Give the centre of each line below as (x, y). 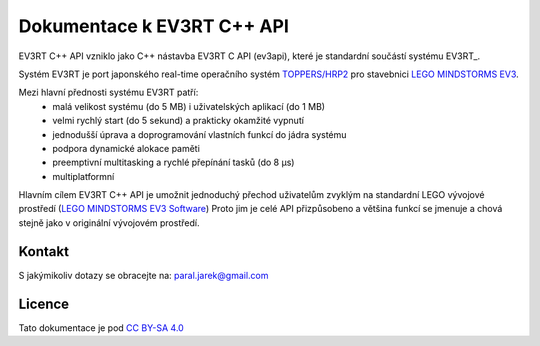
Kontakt (44, 251)
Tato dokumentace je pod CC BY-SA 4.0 (101, 327)
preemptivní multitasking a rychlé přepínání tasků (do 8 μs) (173, 162)
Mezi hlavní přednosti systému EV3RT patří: (108, 92)
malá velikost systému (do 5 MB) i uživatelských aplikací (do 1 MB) (188, 106)
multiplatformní (83, 176)
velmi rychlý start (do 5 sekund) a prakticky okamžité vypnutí (178, 121)
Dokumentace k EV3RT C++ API (153, 26)
